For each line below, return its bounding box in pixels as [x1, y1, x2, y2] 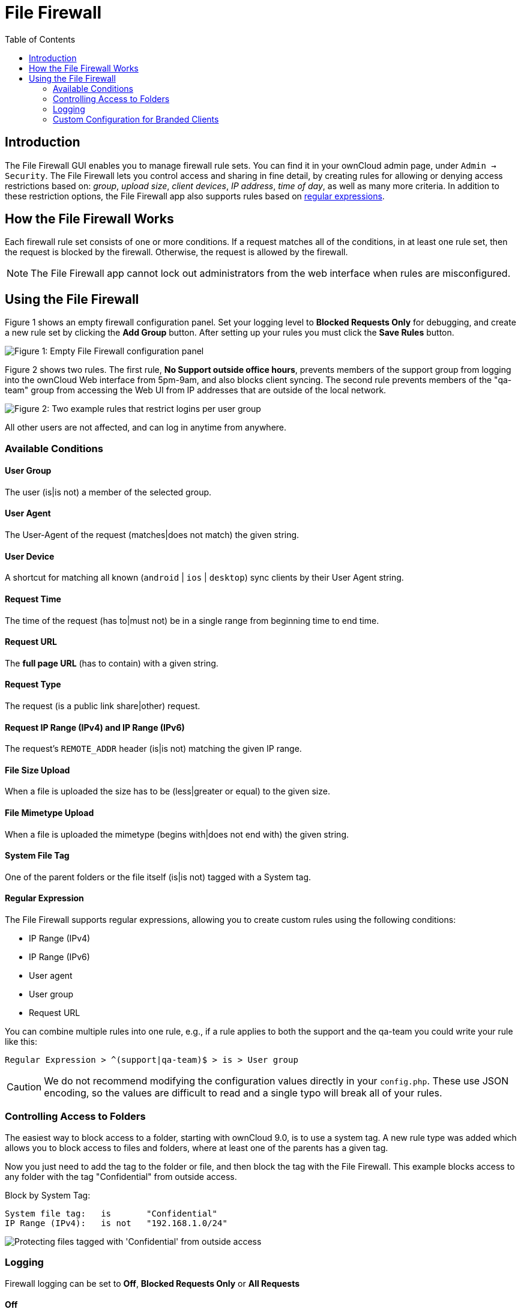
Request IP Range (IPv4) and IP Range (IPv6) [5, 722, 185, 733]
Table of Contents [5, 34, 76, 44]
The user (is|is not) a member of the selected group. [5, 486, 212, 497]
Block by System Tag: [5, 1190, 91, 1200]
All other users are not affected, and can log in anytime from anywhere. [5, 422, 287, 433]
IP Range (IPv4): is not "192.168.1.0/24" [5, 1218, 227, 1228]
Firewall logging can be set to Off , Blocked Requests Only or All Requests [5, 1278, 300, 1289]
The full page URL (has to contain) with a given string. [5, 658, 218, 668]
